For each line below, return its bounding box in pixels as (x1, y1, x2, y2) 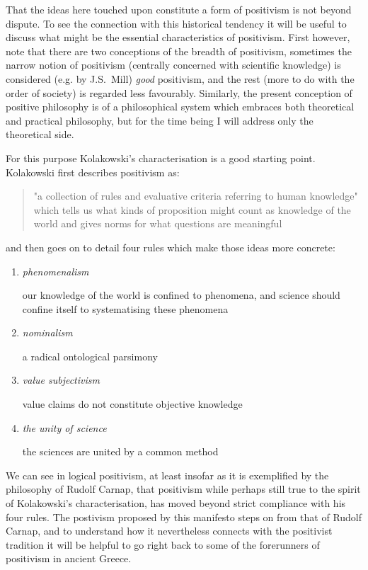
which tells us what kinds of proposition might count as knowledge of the (33, 202, 351, 217)
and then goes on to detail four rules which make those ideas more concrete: (6, 239, 335, 254)
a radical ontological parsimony (22, 348, 158, 363)
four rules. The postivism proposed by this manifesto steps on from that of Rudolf (6, 509, 362, 524)
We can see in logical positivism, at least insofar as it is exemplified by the (6, 467, 329, 482)
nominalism (22, 325, 73, 340)
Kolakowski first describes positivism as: (6, 164, 180, 179)
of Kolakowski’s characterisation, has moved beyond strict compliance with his (6, 496, 346, 511)
